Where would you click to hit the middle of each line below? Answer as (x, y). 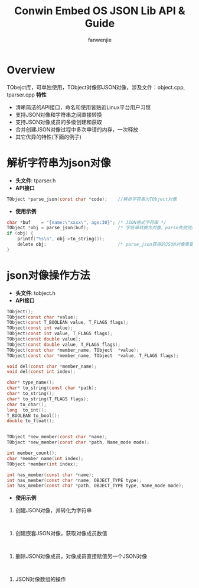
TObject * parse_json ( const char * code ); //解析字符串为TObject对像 (92, 199)
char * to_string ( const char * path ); (52, 388)
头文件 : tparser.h (35, 180)
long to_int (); (27, 410)
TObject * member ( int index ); (43, 464)
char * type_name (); (31, 383)
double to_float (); (31, 421)
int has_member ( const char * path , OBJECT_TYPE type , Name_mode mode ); (95, 486)
